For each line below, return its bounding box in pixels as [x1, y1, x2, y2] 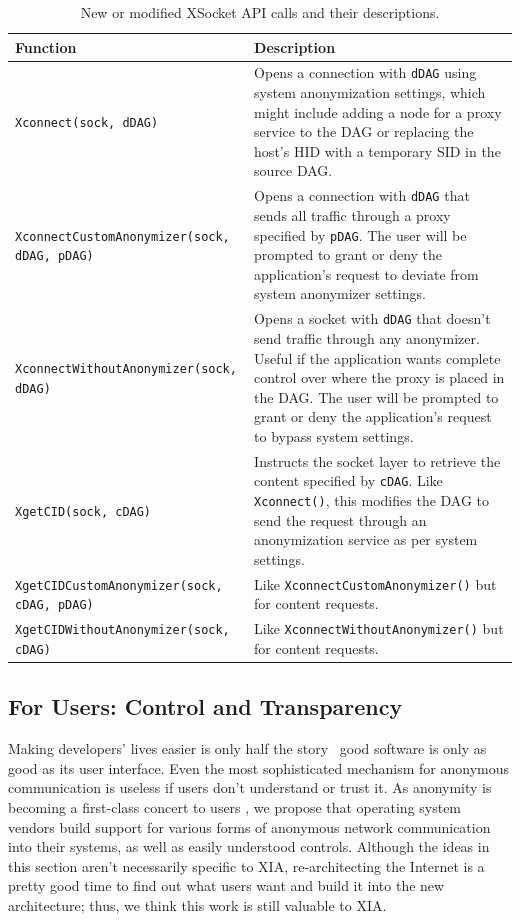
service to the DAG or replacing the [254, 121, 474, 142]
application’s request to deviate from [254, 263, 479, 284]
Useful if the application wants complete [254, 347, 501, 368]
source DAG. [254, 160, 333, 181]
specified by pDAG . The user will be [254, 224, 467, 245]
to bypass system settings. [254, 425, 414, 446]
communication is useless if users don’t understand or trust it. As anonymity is [8, 777, 492, 798]
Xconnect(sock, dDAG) [15, 116, 159, 131]
